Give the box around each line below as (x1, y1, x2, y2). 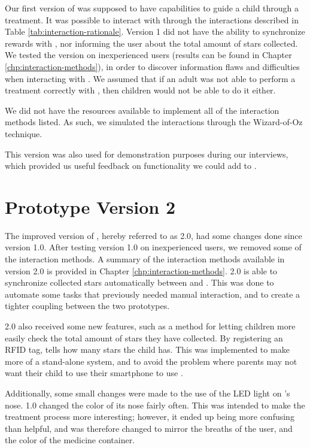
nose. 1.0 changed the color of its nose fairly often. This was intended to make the (5, 398, 305, 411)
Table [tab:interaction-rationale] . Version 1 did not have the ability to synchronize (5, 25, 305, 38)
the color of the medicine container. (5, 434, 135, 446)
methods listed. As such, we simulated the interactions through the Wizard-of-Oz (5, 116, 303, 128)
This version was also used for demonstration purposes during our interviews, (5, 147, 288, 160)
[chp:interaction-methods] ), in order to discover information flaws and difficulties (5, 60, 300, 72)
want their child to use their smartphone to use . (5, 367, 183, 379)
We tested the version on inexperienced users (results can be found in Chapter (5, 49, 292, 61)
